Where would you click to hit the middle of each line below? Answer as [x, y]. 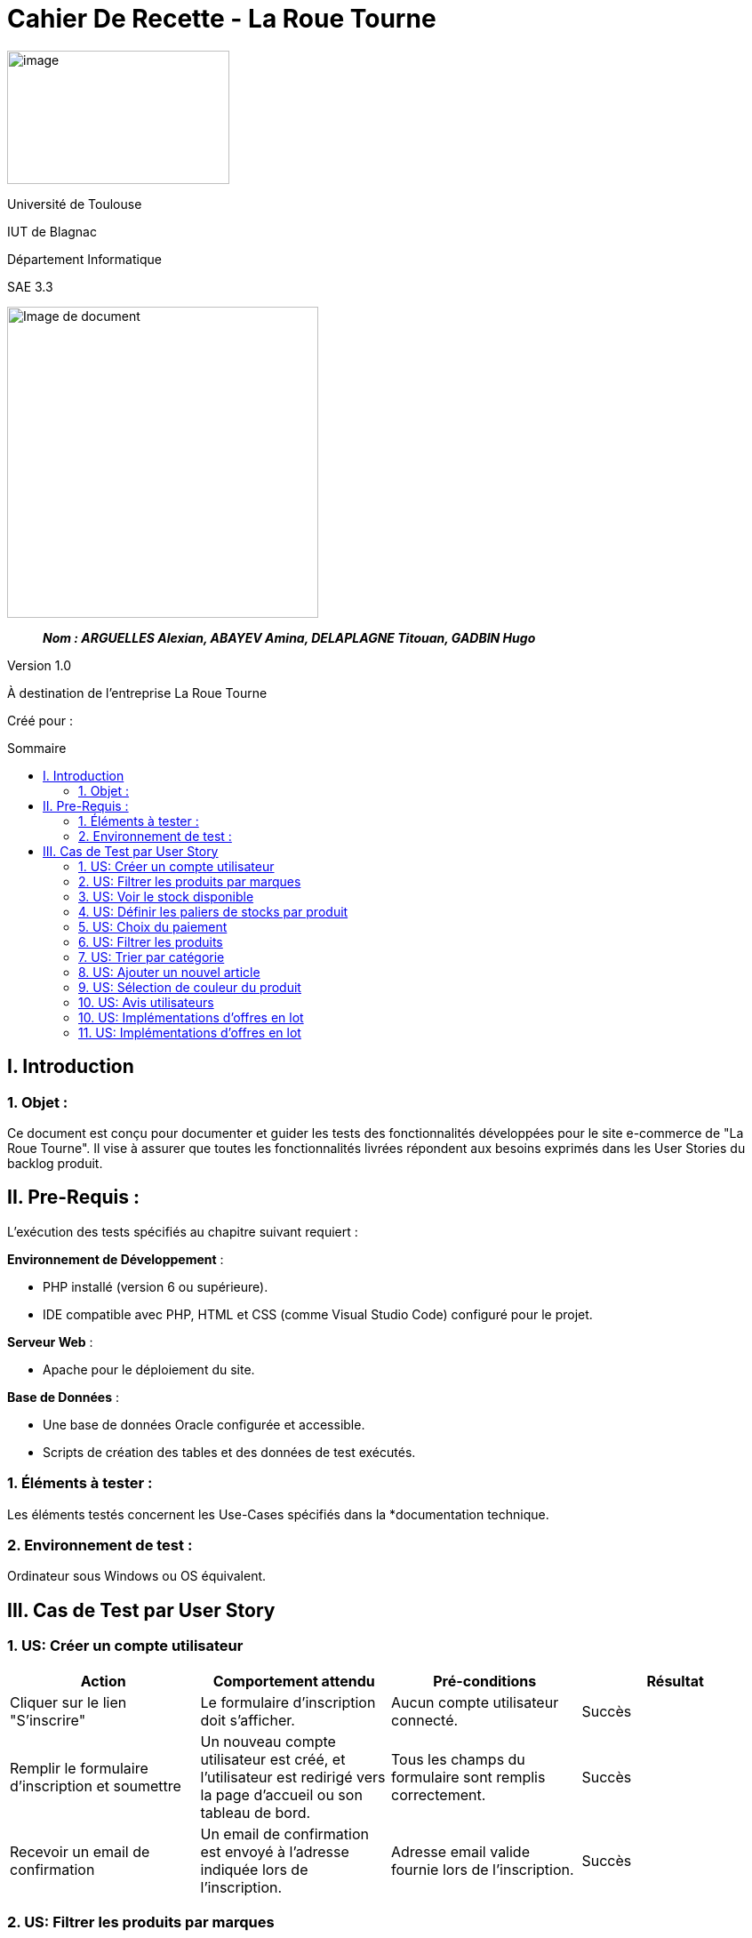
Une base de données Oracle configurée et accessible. [204, 1424]
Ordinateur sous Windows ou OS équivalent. [137, 1576]
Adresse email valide [460, 1851]
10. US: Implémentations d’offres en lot [191, 1017]
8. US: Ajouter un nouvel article [169, 972]
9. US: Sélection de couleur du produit [190, 987]
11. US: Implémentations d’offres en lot [190, 1032]
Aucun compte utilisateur [475, 1702]
